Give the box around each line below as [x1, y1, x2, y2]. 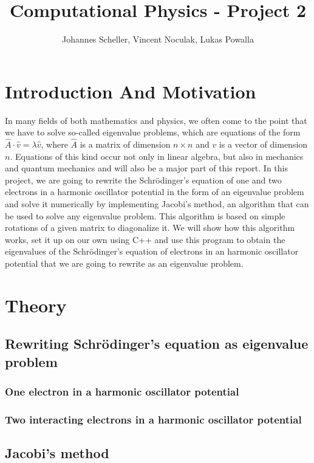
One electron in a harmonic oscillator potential [5, 384, 239, 399]
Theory [5, 292, 67, 317]
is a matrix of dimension [80, 138, 171, 151]
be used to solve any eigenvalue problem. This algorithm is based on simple [5, 209, 285, 222]
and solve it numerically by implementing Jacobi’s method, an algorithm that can [5, 197, 309, 210]
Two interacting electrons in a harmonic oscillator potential [5, 411, 302, 427]
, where [41, 138, 68, 151]
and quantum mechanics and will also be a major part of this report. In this [5, 162, 288, 174]
